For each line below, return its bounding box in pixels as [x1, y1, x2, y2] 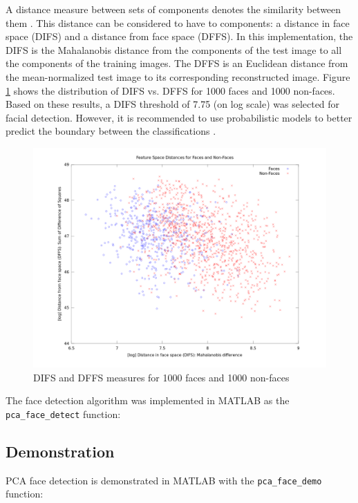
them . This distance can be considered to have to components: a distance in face [6, 15, 350, 30]
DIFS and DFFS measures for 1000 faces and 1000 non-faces [33, 370, 290, 384]
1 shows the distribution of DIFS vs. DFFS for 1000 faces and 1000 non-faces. [6, 83, 335, 97]
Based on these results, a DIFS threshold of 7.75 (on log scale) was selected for [6, 97, 340, 111]
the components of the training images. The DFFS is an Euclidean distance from [6, 56, 348, 70]
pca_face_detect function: [6, 406, 121, 421]
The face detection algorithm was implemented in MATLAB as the [6, 393, 290, 408]
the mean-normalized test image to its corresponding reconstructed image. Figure [6, 69, 350, 84]
